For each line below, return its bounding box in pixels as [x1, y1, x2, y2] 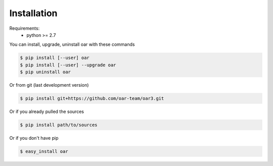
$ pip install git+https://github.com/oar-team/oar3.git [20, 96, 164, 101]
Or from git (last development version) [9, 82, 89, 88]
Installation [9, 8, 58, 19]
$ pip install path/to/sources [20, 122, 98, 128]
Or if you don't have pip [9, 135, 59, 141]
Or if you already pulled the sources [9, 108, 84, 115]
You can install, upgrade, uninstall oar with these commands [9, 41, 135, 47]
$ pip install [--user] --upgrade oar [20, 62, 116, 68]
